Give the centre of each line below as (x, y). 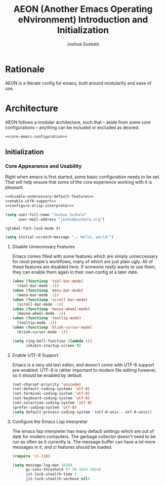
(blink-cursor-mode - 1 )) (42, 332)
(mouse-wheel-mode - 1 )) (41, 314)
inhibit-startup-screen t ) (53, 346)
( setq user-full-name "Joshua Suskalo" (46, 214)
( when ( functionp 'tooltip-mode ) (47, 318)
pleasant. (15, 188)
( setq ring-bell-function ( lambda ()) (52, 341)
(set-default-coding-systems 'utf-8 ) (51, 389)
